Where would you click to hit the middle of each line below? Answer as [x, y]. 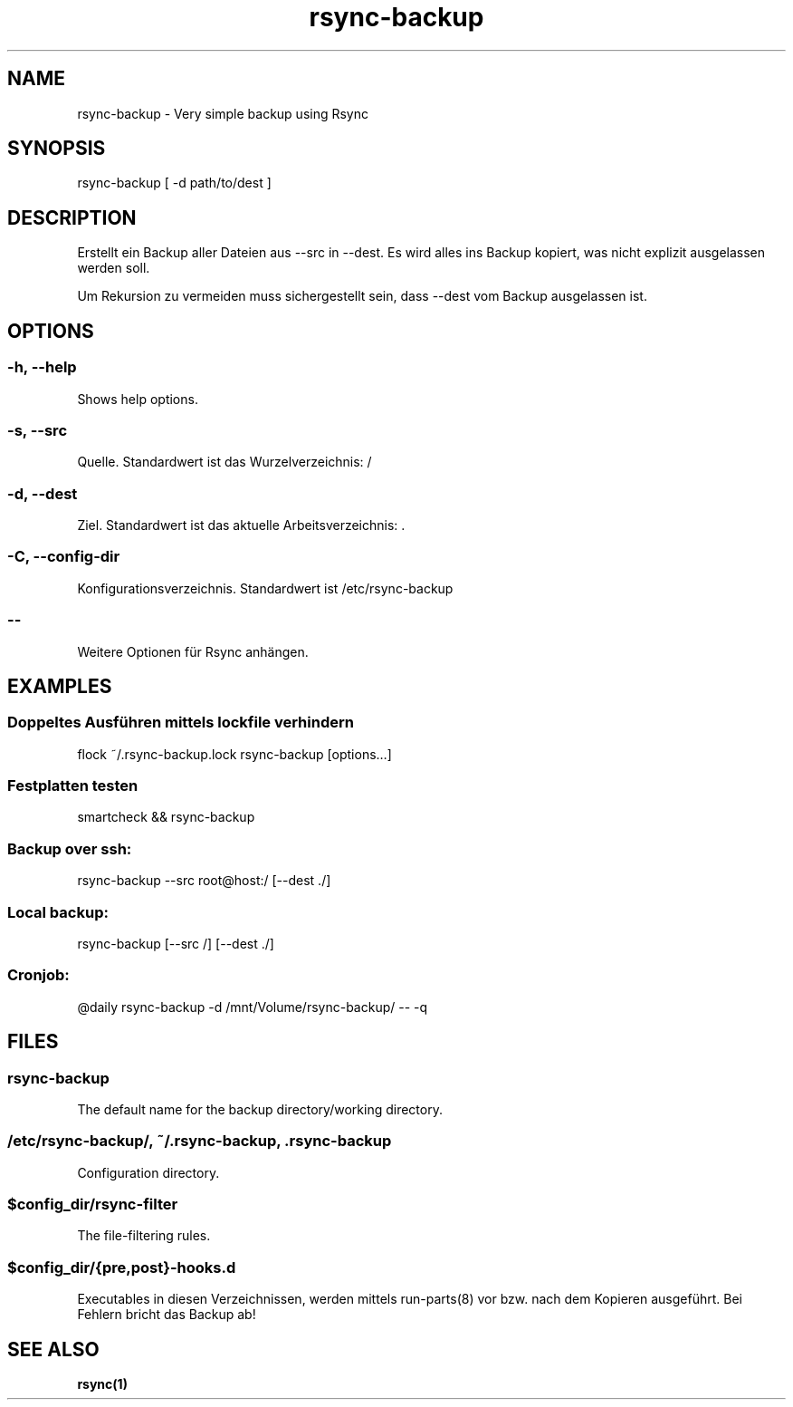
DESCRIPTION [72, 217]
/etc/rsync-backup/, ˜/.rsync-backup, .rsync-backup [200, 1141]
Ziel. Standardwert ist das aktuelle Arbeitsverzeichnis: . [241, 525]
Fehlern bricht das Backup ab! [167, 1315]
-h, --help [42, 367]
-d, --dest [43, 493]
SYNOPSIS [57, 149]
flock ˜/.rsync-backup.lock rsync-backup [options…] [234, 754]
